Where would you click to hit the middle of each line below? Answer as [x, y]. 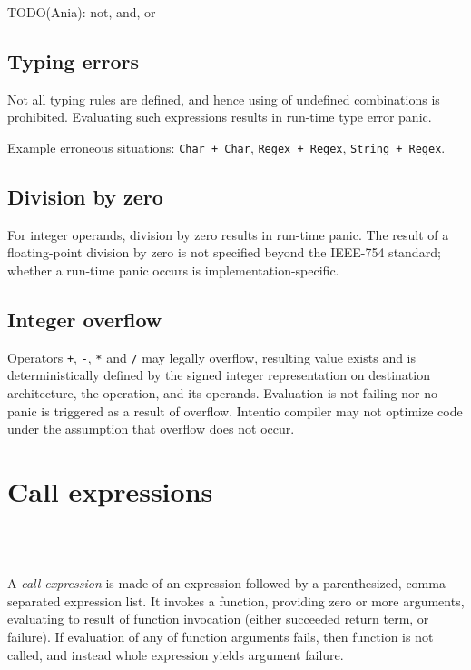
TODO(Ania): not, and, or [82, 12]
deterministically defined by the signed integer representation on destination [219, 375]
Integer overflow [85, 320]
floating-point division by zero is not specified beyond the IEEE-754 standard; [224, 252]
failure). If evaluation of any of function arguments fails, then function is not [221, 636]
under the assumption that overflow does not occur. [151, 429]
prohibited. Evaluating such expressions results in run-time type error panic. [220, 117]
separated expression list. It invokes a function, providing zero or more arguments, [236, 600]
